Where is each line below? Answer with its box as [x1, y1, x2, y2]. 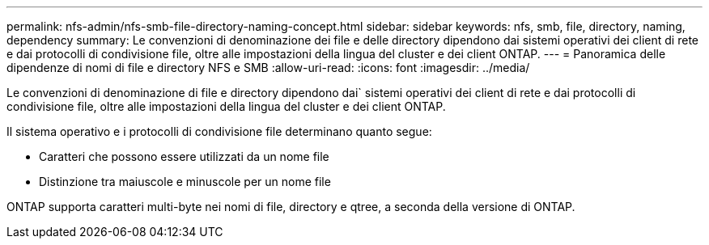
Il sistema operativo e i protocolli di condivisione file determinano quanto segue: [6, 125, 432, 138]
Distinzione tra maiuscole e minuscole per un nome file [39, 175, 331, 188]
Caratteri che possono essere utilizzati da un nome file [39, 150, 329, 163]
